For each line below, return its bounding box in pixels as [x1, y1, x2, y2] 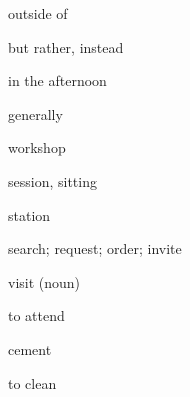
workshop [8, 137, 66, 158]
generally [8, 103, 63, 124]
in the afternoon [8, 70, 107, 91]
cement [8, 338, 52, 359]
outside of [8, 3, 68, 23]
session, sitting [8, 170, 97, 191]
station [8, 204, 51, 225]
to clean [8, 372, 57, 393]
